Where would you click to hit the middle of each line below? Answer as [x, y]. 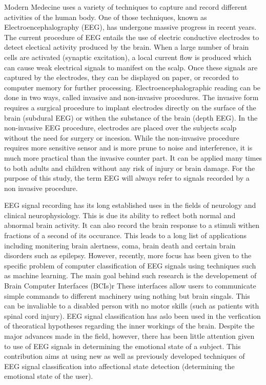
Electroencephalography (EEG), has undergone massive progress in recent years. [130, 27]
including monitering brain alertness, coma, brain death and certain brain [120, 245]
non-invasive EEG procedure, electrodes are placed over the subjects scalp [120, 128]
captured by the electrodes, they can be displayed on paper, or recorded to [121, 77]
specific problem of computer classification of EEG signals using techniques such [130, 265]
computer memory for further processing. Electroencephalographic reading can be [132, 87]
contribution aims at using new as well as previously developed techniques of [125, 356]
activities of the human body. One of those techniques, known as [106, 17]
